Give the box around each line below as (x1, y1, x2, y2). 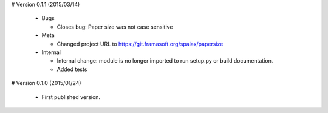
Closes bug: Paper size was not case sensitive (56, 23, 173, 30)
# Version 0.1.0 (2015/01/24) (11, 80, 81, 87)
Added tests (56, 66, 87, 73)
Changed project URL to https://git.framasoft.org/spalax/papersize (56, 40, 224, 47)
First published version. (41, 93, 100, 100)
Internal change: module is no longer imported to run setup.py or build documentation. (56, 57, 273, 64)
